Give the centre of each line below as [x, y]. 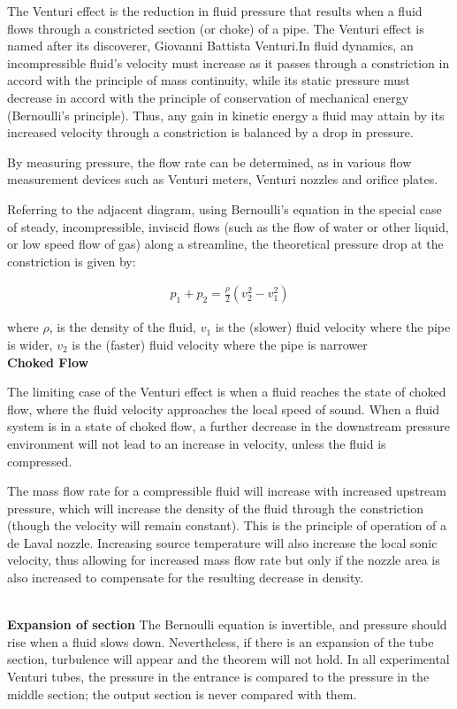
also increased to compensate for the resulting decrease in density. [186, 578]
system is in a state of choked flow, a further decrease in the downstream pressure [228, 426]
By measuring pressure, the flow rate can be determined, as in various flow [209, 162]
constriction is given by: [72, 261]
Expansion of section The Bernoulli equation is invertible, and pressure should [227, 624]
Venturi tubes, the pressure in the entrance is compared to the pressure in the [218, 677]
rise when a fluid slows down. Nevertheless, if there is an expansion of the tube [221, 641]
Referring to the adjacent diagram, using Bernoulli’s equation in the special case [225, 208]
